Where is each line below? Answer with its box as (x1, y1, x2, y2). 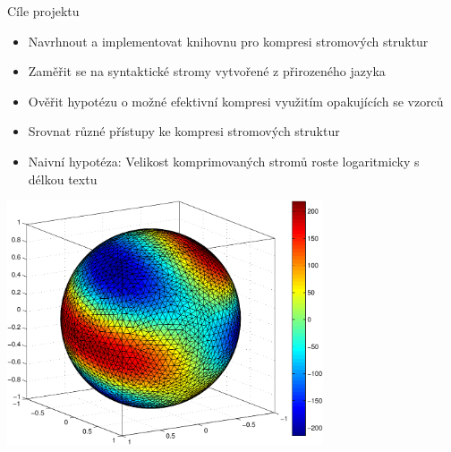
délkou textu (28, 169, 98, 188)
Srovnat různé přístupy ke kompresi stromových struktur (28, 122, 340, 141)
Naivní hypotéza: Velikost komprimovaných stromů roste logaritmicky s (28, 151, 420, 170)
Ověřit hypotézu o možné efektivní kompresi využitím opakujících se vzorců (28, 91, 444, 110)
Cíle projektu (7, 2, 80, 20)
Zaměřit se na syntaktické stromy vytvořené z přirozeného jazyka (28, 62, 386, 81)
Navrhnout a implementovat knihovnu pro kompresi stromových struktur (28, 31, 429, 50)
